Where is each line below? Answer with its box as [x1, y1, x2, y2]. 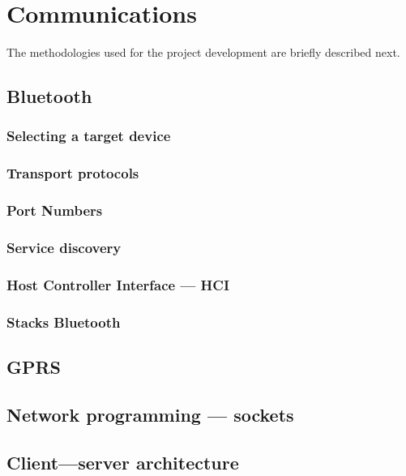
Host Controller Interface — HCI [6, 274, 230, 294]
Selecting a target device [6, 126, 171, 146]
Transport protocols [6, 163, 139, 183]
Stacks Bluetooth [6, 311, 121, 332]
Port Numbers [6, 200, 103, 221]
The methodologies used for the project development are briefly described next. [6, 44, 400, 61]
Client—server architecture [6, 449, 239, 474]
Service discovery [6, 237, 122, 257]
